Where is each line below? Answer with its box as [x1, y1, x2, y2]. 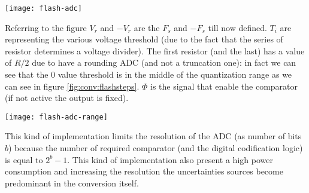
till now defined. [208, 21, 267, 33]
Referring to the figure [5, 21, 87, 33]
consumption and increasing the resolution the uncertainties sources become [5, 165, 283, 177]
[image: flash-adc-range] [5, 112, 108, 121]
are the [134, 21, 160, 33]
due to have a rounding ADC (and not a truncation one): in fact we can [32, 56, 296, 69]
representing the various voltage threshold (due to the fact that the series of [5, 33, 283, 45]
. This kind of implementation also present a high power [67, 153, 273, 166]
